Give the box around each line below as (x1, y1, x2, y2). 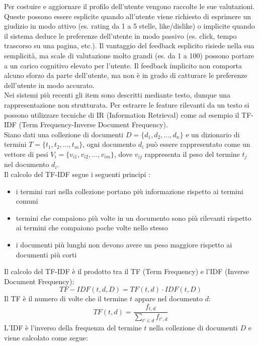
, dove (114, 148, 133, 159)
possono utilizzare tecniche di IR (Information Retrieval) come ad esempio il (4, 109, 239, 120)
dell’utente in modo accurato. (4, 79, 95, 90)
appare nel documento (134, 293, 203, 304)
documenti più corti (16, 249, 77, 259)
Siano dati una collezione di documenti (4, 129, 124, 139)
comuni (16, 196, 38, 206)
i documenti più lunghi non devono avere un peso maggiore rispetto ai (16, 239, 232, 249)
